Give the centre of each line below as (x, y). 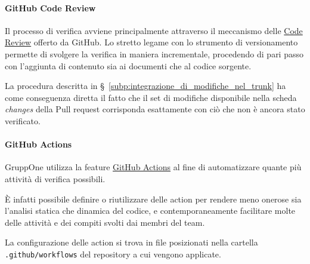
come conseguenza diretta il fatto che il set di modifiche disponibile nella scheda (151, 97)
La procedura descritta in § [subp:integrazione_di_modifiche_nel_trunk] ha (145, 86)
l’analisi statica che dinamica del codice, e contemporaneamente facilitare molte (150, 211)
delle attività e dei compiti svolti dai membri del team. (105, 222)
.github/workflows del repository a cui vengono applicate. (113, 254)
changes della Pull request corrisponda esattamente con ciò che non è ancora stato (155, 109)
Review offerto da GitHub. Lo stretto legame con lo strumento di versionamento (151, 42)
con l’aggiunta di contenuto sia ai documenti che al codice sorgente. (128, 65)
